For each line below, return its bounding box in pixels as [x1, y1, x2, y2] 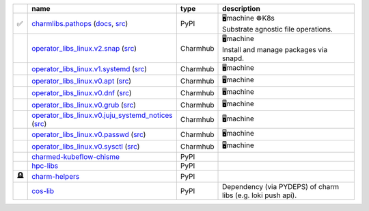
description [222, 4, 261, 13]
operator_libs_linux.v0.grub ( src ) [31, 100, 137, 110]
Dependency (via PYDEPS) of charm [222, 182, 340, 191]
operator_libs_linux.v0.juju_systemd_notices [31, 110, 174, 120]
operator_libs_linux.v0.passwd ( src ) [31, 129, 146, 139]
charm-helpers [31, 171, 80, 181]
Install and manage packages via [222, 45, 328, 54]
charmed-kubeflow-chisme [31, 152, 120, 161]
